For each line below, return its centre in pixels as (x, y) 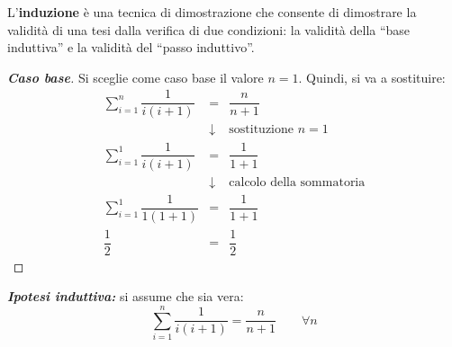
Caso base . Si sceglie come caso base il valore (136, 77)
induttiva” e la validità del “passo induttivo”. (131, 47)
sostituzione (262, 130)
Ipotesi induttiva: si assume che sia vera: (126, 296)
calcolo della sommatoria (297, 182)
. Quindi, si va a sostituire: (372, 77)
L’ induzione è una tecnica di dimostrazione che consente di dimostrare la (212, 12)
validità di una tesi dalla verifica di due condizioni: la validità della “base (209, 29)
